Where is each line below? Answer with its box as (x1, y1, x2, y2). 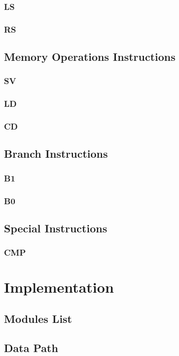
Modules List (4, 311, 72, 326)
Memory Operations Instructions (4, 49, 176, 64)
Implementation (4, 277, 114, 297)
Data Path (4, 340, 58, 355)
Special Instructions (4, 220, 107, 235)
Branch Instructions (4, 146, 108, 161)
